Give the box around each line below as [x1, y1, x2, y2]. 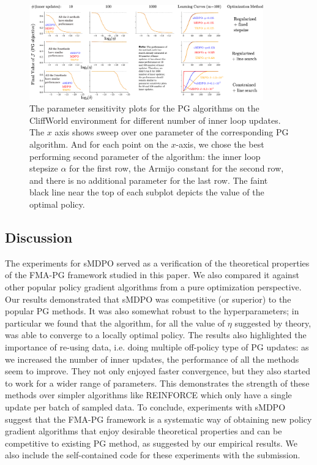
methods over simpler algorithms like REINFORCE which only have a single [5, 388, 292, 401]
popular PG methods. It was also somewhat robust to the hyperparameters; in [5, 304, 299, 317]
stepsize [29, 162, 58, 175]
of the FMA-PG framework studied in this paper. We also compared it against [5, 268, 299, 281]
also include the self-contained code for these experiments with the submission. [5, 448, 300, 461]
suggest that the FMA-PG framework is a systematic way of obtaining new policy [5, 412, 312, 425]
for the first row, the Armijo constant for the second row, [69, 162, 284, 175]
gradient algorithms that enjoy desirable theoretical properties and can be [5, 425, 282, 437]
